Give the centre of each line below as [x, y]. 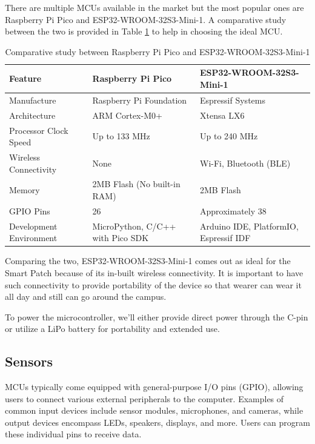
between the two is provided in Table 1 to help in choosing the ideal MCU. [144, 31]
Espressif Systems [233, 100]
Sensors [29, 361]
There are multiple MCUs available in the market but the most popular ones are [154, 7]
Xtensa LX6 [222, 115]
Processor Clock [39, 130]
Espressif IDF [225, 238]
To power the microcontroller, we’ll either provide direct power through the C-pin [157, 316]
